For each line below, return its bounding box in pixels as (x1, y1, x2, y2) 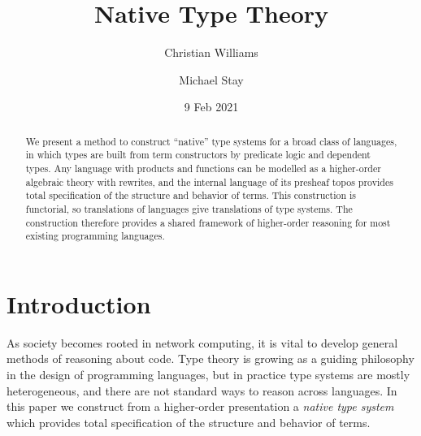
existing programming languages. (25, 229, 165, 243)
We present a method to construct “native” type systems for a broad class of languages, (25, 134, 397, 148)
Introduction (7, 287, 151, 320)
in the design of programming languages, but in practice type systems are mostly (7, 366, 410, 383)
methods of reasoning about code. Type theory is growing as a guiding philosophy (7, 350, 414, 367)
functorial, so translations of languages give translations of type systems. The (25, 201, 353, 215)
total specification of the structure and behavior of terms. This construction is (25, 188, 356, 202)
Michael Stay (179, 71, 244, 88)
